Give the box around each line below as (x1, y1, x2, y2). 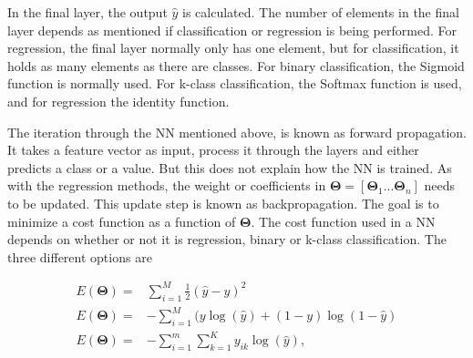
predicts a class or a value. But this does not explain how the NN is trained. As (7, 158, 452, 177)
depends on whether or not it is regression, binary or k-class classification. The (7, 230, 447, 249)
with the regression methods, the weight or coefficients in (7, 176, 326, 195)
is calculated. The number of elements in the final (182, 3, 459, 21)
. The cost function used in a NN (251, 211, 436, 230)
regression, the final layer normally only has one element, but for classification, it (7, 38, 459, 57)
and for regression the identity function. (7, 91, 230, 110)
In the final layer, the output (7, 3, 168, 21)
